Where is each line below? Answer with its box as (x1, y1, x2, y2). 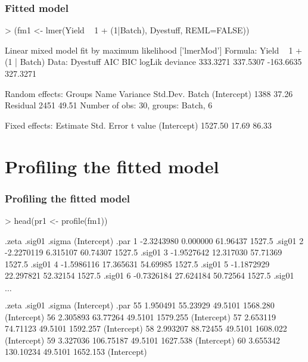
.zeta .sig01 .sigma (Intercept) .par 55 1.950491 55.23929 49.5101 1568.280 (5, 298, 275, 311)
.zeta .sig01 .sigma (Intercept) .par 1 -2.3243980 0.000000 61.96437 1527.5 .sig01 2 (5, 234, 304, 246)
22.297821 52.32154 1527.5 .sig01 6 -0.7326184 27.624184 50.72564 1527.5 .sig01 (5, 269, 294, 282)
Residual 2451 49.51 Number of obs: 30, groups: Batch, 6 (5, 99, 213, 111)
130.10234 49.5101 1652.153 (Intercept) (5, 345, 147, 358)
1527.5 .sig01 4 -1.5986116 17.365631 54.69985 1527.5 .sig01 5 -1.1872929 (5, 257, 270, 270)
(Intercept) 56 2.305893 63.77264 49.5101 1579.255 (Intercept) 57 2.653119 (5, 310, 276, 323)
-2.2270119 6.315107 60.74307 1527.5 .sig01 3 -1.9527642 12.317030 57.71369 (5, 246, 282, 258)
